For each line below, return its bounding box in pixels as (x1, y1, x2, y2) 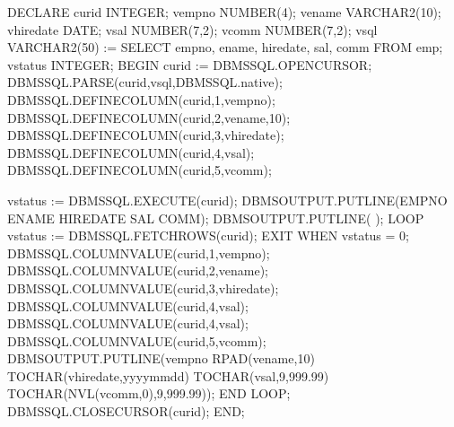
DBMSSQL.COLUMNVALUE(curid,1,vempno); (7, 243, 270, 262)
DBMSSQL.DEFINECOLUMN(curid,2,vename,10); (7, 108, 291, 126)
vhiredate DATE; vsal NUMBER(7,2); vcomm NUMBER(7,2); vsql (7, 20, 378, 39)
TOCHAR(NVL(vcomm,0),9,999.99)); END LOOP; (7, 384, 291, 403)
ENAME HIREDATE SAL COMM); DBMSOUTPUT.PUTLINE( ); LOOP (7, 208, 424, 227)
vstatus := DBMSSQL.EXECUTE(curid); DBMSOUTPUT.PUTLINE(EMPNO (7, 190, 448, 209)
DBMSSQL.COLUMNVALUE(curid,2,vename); (7, 261, 268, 280)
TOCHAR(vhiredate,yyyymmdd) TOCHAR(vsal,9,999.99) (7, 366, 329, 385)
